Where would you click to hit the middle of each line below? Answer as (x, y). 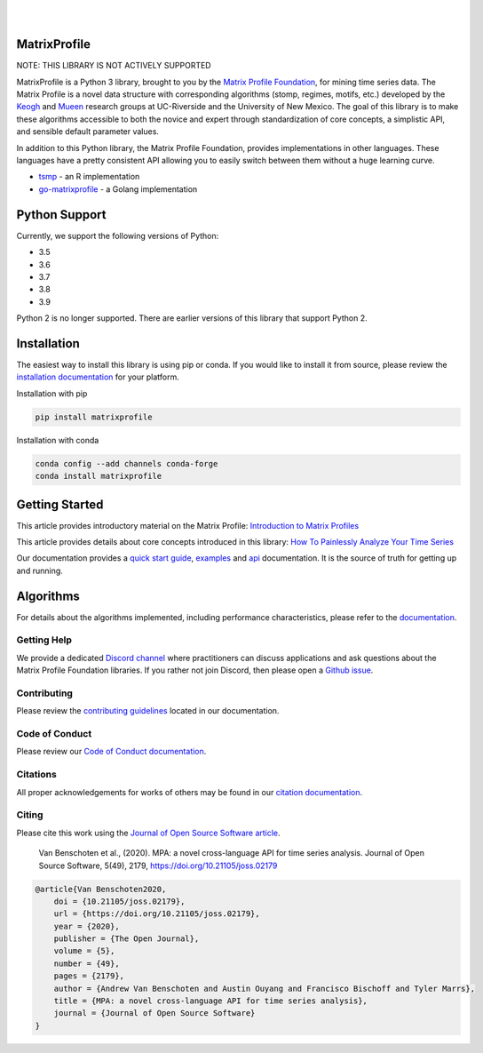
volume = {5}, (84, 951)
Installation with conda (58, 440)
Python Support (61, 215)
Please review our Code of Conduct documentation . (111, 752)
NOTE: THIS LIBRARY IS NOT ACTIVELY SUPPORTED (114, 66)
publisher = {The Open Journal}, (127, 939)
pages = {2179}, (89, 976)
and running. (40, 570)
